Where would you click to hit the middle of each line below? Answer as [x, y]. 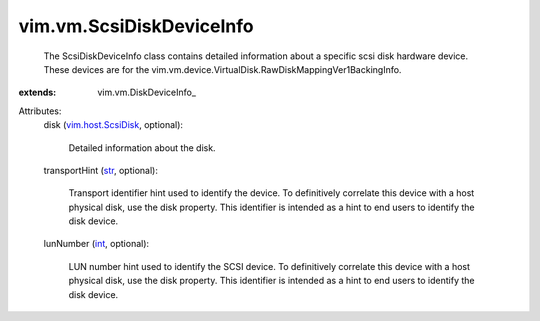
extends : [37, 92]
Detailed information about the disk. [142, 147]
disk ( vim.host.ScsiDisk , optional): [113, 125]
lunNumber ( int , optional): [96, 244]
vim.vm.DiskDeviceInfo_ [147, 92]
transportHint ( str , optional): [101, 170]
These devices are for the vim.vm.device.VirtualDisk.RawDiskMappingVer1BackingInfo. [222, 69]
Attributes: [40, 111]
